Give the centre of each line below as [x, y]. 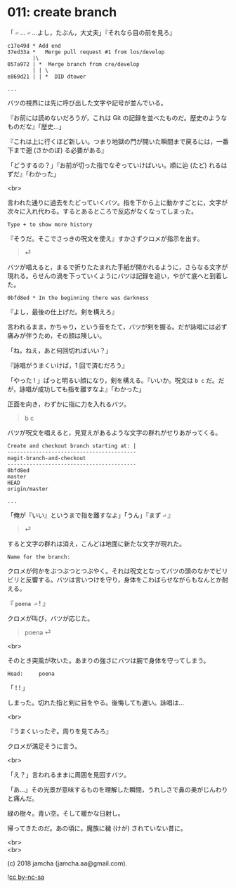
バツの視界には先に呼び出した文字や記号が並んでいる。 [87, 103]
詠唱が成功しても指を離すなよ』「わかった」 [82, 389]
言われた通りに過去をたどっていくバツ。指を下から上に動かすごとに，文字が [118, 202]
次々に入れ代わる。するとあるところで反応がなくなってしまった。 [103, 211]
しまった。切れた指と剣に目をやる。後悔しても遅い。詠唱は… [96, 703]
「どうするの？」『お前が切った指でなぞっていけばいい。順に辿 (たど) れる [114, 165]
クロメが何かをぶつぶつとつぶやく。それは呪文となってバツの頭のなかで [112, 570]
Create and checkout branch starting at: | [72, 446]
